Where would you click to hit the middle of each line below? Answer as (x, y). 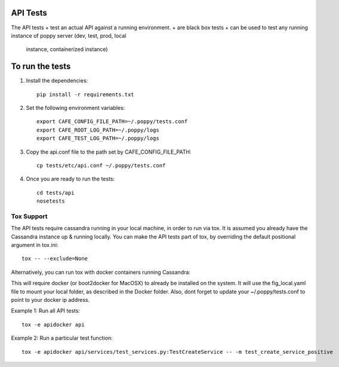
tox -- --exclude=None (55, 259)
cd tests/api (56, 192)
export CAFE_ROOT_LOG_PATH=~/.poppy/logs (98, 130)
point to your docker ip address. (50, 299)
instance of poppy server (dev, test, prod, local (69, 35)
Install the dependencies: (57, 81)
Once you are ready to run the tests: (70, 179)
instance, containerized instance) (67, 49)
